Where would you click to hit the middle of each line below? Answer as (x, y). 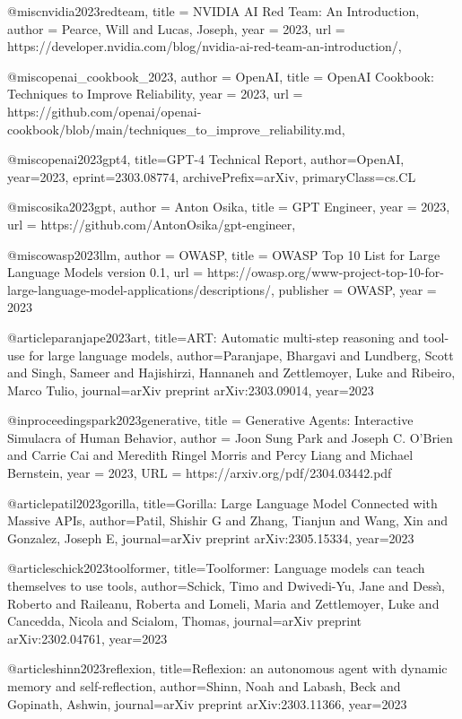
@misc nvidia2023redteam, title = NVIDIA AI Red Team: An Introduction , (214, 11)
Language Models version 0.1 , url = (105, 272)
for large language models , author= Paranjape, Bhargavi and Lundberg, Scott (241, 355)
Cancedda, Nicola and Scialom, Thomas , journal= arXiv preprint (185, 621)
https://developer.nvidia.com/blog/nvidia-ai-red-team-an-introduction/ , (205, 46)
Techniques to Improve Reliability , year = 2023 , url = (155, 94)
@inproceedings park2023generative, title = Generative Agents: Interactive (210, 420)
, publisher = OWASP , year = (353, 289)
